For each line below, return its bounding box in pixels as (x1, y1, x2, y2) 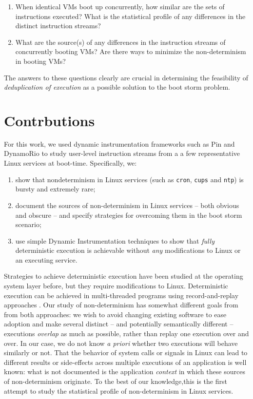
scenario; (15, 219, 41, 229)
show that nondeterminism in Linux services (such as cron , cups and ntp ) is (15, 174, 244, 184)
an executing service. (15, 254, 78, 265)
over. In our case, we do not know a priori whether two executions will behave (4, 338, 238, 348)
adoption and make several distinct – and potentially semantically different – (4, 319, 234, 329)
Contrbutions (4, 110, 95, 130)
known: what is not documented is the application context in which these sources (4, 366, 245, 377)
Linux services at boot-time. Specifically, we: (4, 158, 137, 168)
